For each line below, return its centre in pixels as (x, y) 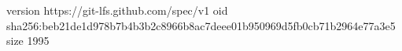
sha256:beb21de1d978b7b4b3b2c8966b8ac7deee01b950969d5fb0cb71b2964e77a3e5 (201, 25)
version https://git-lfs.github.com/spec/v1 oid (117, 10)
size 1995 (28, 41)
